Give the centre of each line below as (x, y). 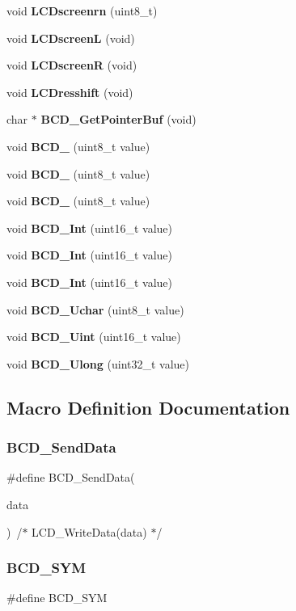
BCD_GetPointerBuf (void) (118, 119)
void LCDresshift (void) (70, 92)
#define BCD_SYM (57, 598)
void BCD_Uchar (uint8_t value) (95, 309)
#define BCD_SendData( (71, 477)
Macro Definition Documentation (148, 407)
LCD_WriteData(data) (89, 531)
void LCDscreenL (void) (71, 38)
